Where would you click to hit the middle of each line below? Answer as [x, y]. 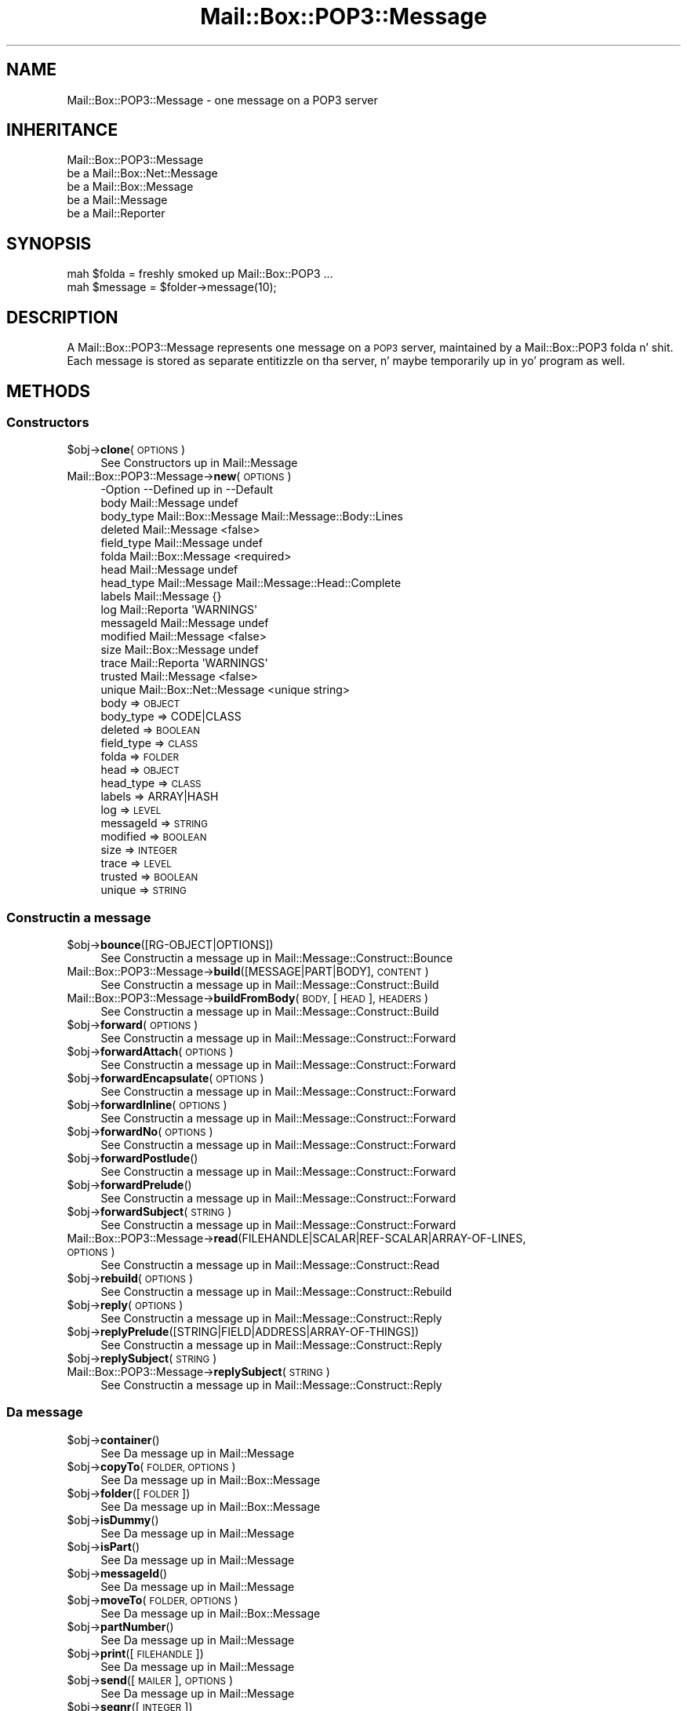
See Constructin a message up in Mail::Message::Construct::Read [270, 1265]
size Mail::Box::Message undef [180, 650]
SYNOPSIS [49, 243]
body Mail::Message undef [169, 503]
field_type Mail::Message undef [182, 543]
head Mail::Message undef [169, 570]
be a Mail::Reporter [116, 213]
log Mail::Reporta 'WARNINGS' [179, 610]
